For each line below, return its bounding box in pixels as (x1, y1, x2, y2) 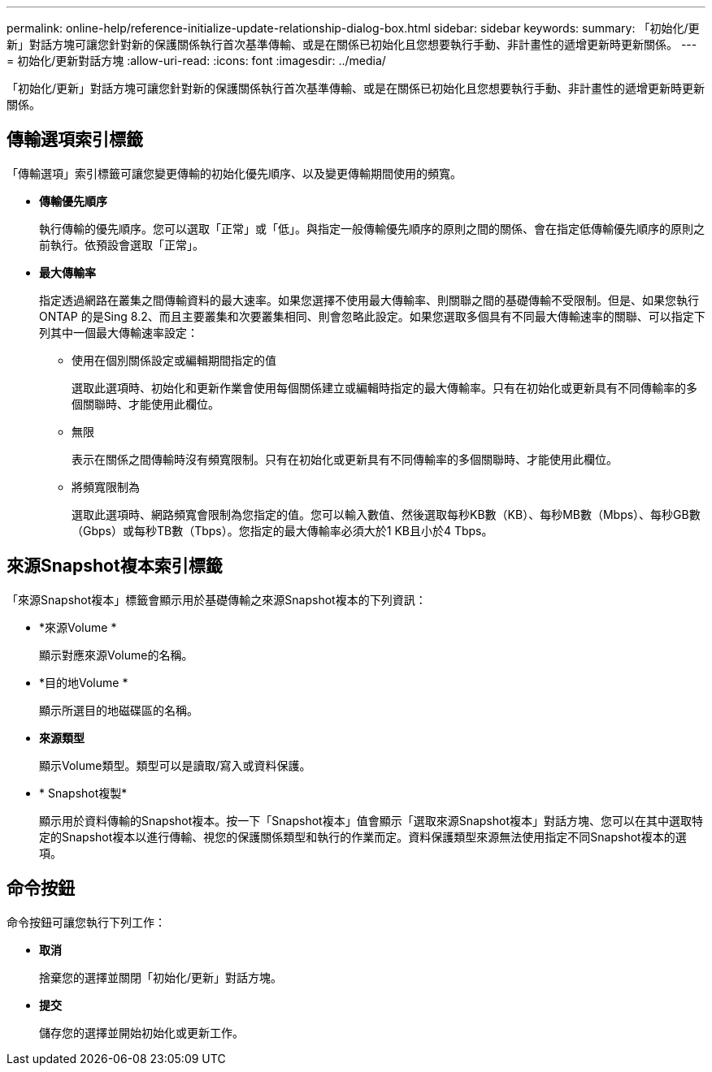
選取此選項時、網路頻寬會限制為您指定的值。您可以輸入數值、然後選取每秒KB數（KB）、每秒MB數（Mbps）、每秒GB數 (72, 507, 701, 521)
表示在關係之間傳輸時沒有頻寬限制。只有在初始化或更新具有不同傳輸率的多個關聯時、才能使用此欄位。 (72, 452, 618, 466)
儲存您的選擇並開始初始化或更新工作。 (39, 1025, 244, 1040)
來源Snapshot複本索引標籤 (7, 555, 223, 577)
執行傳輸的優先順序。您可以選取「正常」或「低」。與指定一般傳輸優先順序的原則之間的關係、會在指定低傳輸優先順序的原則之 (39, 221, 705, 236)
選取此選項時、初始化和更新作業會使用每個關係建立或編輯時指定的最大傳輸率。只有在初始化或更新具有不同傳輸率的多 (72, 380, 697, 395)
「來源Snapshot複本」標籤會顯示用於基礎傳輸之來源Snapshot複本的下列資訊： (7, 592, 427, 607)
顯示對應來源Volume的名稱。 (39, 647, 193, 662)
